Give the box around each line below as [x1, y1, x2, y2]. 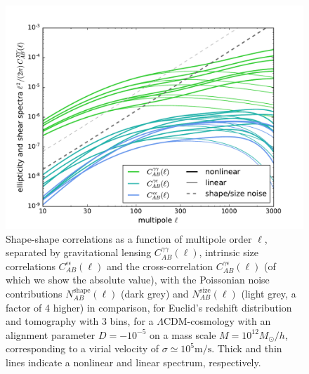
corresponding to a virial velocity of [6, 341, 159, 356]
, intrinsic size [199, 245, 259, 260]
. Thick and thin [211, 341, 282, 356]
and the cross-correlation [106, 258, 213, 273]
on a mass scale [150, 327, 216, 342]
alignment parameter [6, 327, 96, 342]
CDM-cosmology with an [163, 314, 271, 328]
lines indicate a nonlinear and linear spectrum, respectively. [6, 354, 261, 369]
